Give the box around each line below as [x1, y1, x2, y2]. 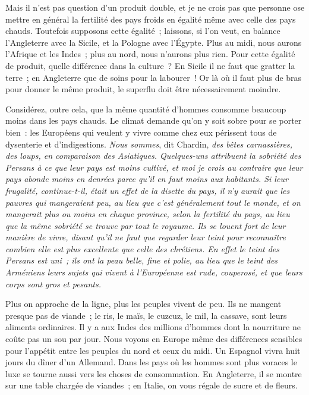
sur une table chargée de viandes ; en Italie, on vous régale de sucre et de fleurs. [5, 379, 298, 391]
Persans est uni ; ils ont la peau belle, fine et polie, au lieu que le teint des [5, 254, 278, 267]
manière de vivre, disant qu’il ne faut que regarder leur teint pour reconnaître [5, 231, 286, 243]
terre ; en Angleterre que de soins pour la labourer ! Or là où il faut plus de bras [5, 71, 302, 83]
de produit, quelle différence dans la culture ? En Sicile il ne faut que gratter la [5, 59, 295, 71]
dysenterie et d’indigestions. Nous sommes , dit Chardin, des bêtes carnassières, [5, 137, 292, 150]
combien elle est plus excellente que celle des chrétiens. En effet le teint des [5, 242, 279, 255]
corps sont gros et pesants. [5, 277, 102, 290]
